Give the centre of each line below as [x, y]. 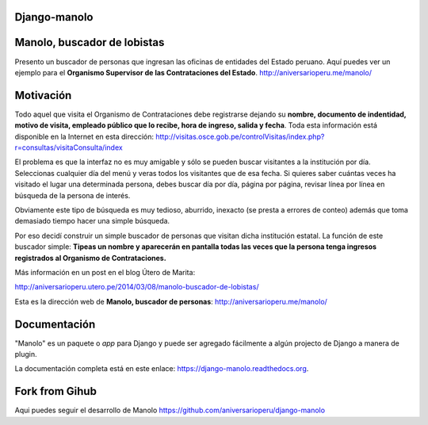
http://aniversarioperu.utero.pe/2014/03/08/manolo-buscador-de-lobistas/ [137, 287]
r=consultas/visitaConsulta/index [69, 147]
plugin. [26, 354]
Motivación [43, 95]
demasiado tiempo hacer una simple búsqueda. [92, 221]
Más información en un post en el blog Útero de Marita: [105, 272]
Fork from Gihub [55, 391]
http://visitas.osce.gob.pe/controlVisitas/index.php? [240, 136]
